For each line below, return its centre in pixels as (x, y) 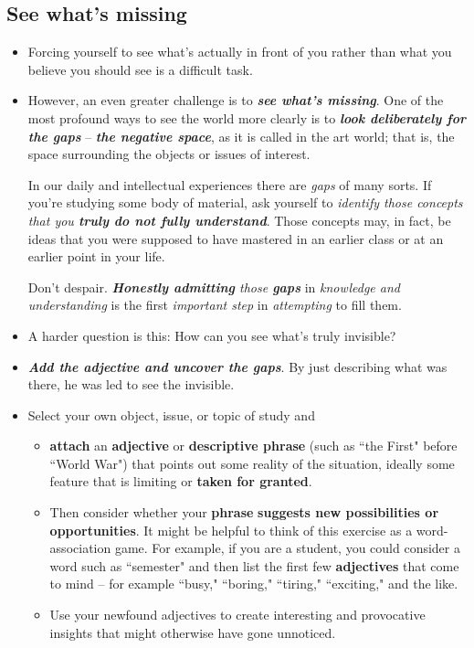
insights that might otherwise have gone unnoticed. (193, 632)
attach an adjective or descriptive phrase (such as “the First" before (253, 446)
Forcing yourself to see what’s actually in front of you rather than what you (240, 52)
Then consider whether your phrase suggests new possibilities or (244, 512)
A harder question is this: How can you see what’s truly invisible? (212, 335)
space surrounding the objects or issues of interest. (169, 154)
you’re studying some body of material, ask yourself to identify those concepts (245, 202)
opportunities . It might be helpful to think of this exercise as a (231, 530)
